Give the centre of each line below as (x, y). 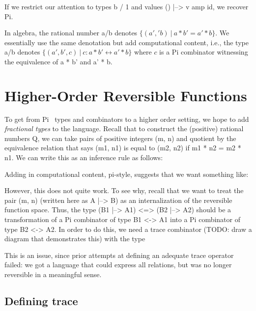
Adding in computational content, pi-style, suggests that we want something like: (127, 174)
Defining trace (41, 300)
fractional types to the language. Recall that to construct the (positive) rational (124, 128)
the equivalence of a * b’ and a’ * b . (58, 61)
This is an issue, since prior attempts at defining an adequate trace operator (119, 255)
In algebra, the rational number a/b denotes (71, 33)
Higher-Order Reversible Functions (126, 95)
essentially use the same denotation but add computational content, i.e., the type (127, 42)
